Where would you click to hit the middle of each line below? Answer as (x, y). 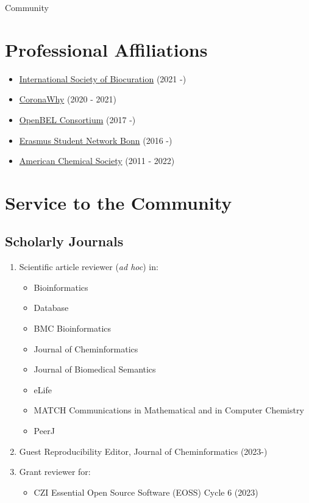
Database (51, 308)
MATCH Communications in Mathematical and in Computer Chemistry (169, 410)
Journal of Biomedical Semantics (95, 369)
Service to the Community (119, 202)
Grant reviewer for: (55, 472)
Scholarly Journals (64, 241)
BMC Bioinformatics (73, 328)
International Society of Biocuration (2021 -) (103, 78)
